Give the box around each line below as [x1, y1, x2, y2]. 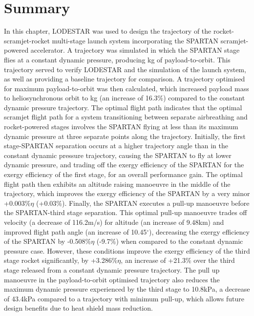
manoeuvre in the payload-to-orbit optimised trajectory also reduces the [4, 274, 220, 284]
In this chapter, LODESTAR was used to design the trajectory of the [4, 26, 212, 36]
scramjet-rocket [4, 35, 50, 45]
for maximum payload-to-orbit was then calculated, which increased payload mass [4, 83, 249, 93]
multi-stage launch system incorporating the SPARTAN [52, 35, 219, 45]
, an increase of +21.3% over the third [121, 255, 235, 265]
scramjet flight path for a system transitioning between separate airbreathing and [4, 112, 248, 122]
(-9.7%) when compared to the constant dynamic [96, 236, 243, 246]
